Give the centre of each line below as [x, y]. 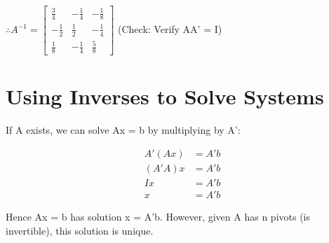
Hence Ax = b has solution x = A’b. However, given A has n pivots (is [158, 216]
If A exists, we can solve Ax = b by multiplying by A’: [123, 130]
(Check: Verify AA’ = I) [170, 29]
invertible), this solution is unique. [80, 230]
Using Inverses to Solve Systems [165, 96]
